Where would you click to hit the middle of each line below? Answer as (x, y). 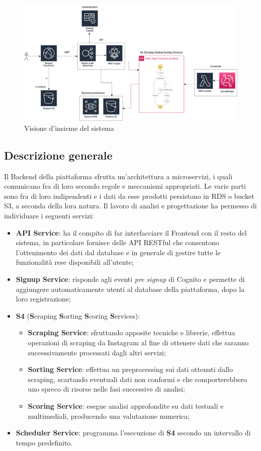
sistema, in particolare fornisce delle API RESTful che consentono (117, 242)
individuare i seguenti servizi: (49, 216)
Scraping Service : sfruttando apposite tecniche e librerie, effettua (132, 332)
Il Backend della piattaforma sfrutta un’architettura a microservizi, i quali (118, 176)
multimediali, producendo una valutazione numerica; (109, 416)
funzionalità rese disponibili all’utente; (75, 262)
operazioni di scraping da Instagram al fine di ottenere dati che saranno (138, 342)
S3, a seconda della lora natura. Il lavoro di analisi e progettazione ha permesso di (130, 206)
